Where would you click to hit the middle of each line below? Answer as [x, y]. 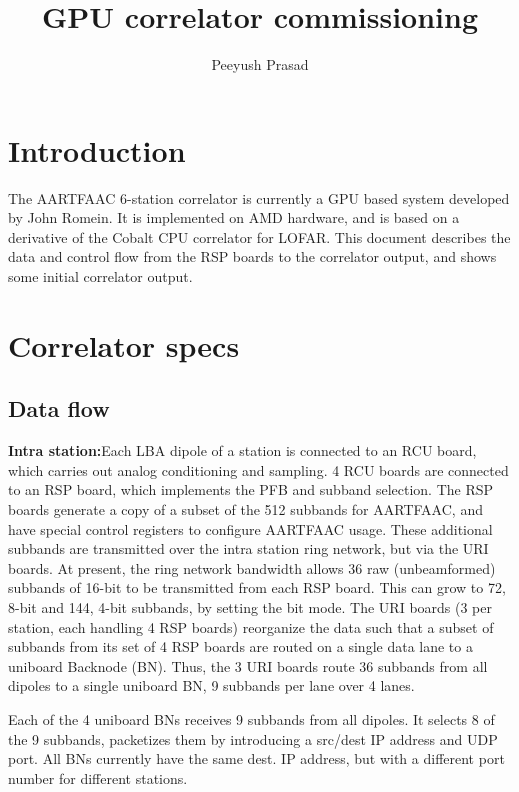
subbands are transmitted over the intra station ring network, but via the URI [248, 548]
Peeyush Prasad [260, 64]
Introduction [97, 149]
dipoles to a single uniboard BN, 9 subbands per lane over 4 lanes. [211, 685]
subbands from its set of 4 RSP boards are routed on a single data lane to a [240, 646]
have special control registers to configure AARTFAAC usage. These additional [250, 528]
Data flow [59, 408]
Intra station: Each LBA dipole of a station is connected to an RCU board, [242, 450]
